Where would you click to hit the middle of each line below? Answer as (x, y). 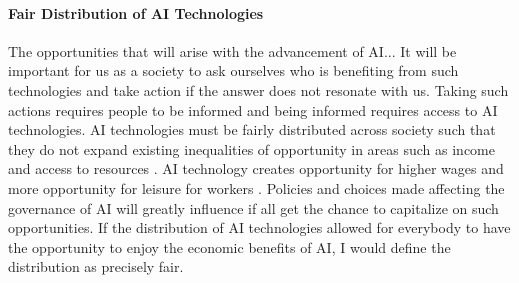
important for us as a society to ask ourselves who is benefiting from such (233, 70)
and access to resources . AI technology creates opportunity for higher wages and (256, 168)
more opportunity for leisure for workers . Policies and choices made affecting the (256, 187)
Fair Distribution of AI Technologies (136, 12)
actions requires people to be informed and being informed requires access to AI (253, 109)
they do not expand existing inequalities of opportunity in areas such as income (251, 148)
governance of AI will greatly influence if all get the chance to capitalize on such (253, 207)
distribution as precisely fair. (96, 266)
